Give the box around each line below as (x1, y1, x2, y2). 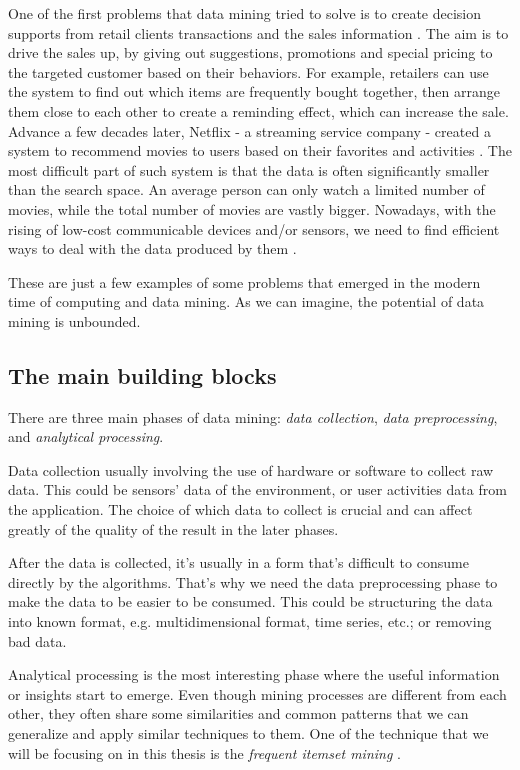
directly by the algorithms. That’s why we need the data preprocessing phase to (8, 571, 498, 592)
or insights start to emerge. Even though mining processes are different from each (8, 683, 507, 704)
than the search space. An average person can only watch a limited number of (8, 179, 485, 200)
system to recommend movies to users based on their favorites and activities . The (8, 140, 512, 161)
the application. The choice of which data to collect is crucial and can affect (8, 499, 473, 520)
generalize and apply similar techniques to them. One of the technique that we (8, 723, 489, 744)
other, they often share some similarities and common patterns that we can (8, 703, 469, 724)
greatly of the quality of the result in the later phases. (8, 518, 339, 539)
